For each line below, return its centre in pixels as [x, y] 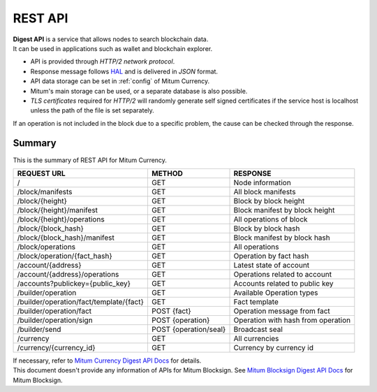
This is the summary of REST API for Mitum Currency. [90, 160]
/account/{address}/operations [68, 274]
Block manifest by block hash [282, 238]
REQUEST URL [41, 173]
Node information [262, 182]
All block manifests [265, 191]
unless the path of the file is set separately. [93, 110]
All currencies [256, 338]
